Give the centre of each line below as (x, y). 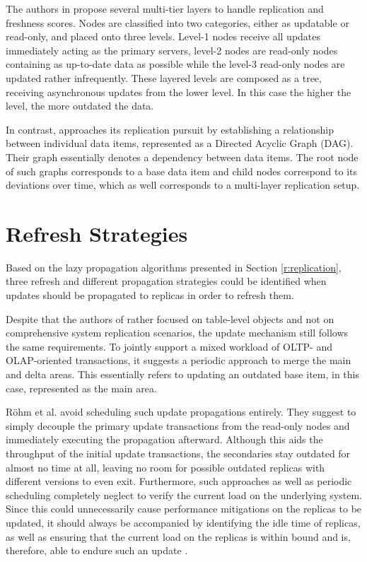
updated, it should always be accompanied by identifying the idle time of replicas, (183, 522)
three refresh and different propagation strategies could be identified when (166, 281)
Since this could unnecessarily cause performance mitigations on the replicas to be (184, 509)
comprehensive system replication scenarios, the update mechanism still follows (177, 333)
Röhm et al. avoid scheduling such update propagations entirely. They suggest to (181, 412)
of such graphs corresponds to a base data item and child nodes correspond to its (182, 171)
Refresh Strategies (97, 233)
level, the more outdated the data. (80, 106)
